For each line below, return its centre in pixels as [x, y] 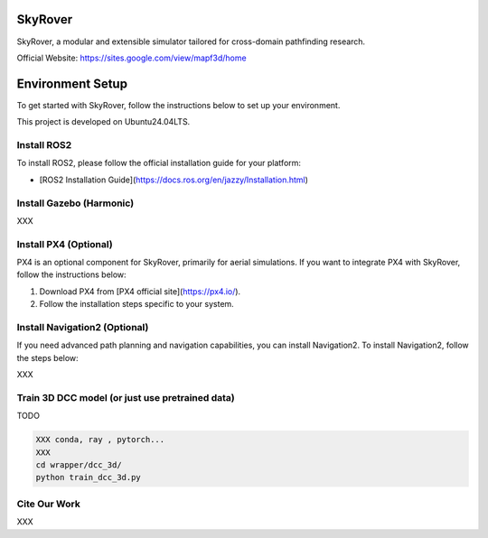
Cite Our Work [48, 504]
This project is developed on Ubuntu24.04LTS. [103, 122]
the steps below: [47, 357]
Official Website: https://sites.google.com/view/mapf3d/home [132, 58]
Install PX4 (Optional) [65, 244]
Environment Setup [72, 83]
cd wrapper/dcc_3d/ [79, 465]
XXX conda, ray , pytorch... [100, 440]
